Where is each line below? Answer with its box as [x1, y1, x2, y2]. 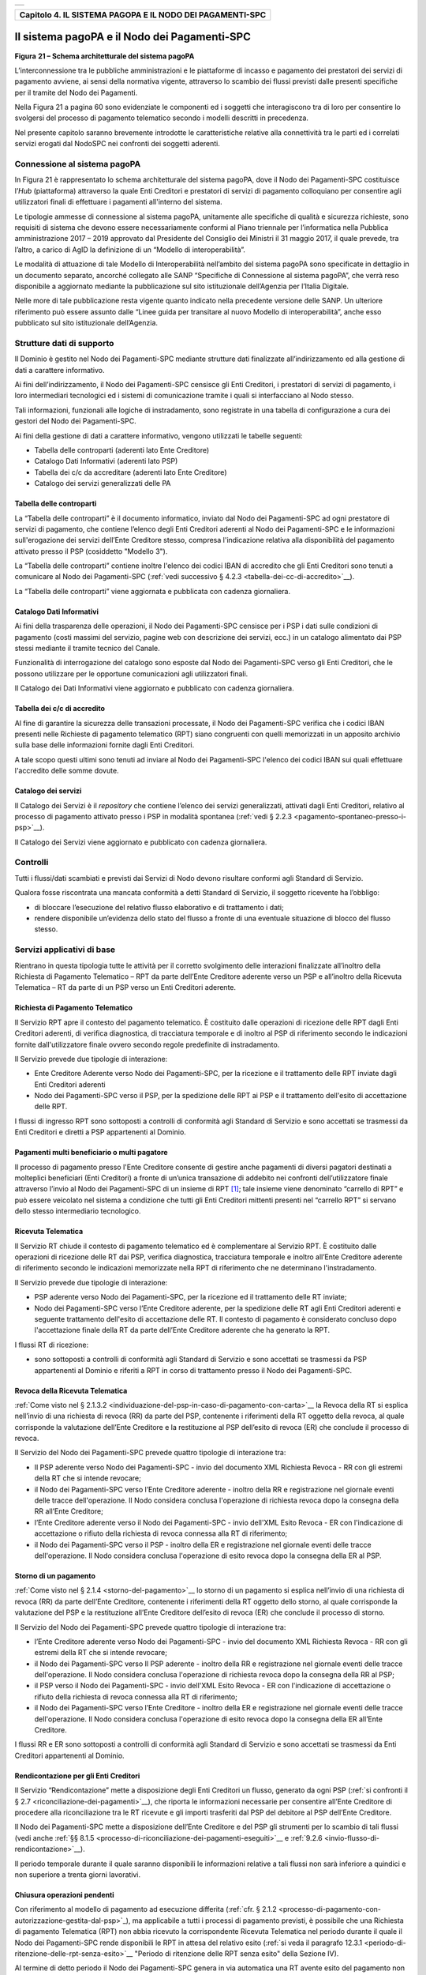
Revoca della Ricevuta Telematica [14, 1386, 128, 1395]
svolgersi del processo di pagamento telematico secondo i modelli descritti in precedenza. [14, 113, 309, 122]
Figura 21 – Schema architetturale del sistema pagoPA [14, 51, 195, 61]
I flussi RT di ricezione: [14, 1340, 89, 1349]
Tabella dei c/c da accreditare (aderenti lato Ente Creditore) [34, 467, 227, 477]
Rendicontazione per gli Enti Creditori [14, 1770, 140, 1781]
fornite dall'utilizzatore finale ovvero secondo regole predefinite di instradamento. [14, 1040, 280, 1049]
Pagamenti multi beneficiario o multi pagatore [14, 1148, 169, 1157]
